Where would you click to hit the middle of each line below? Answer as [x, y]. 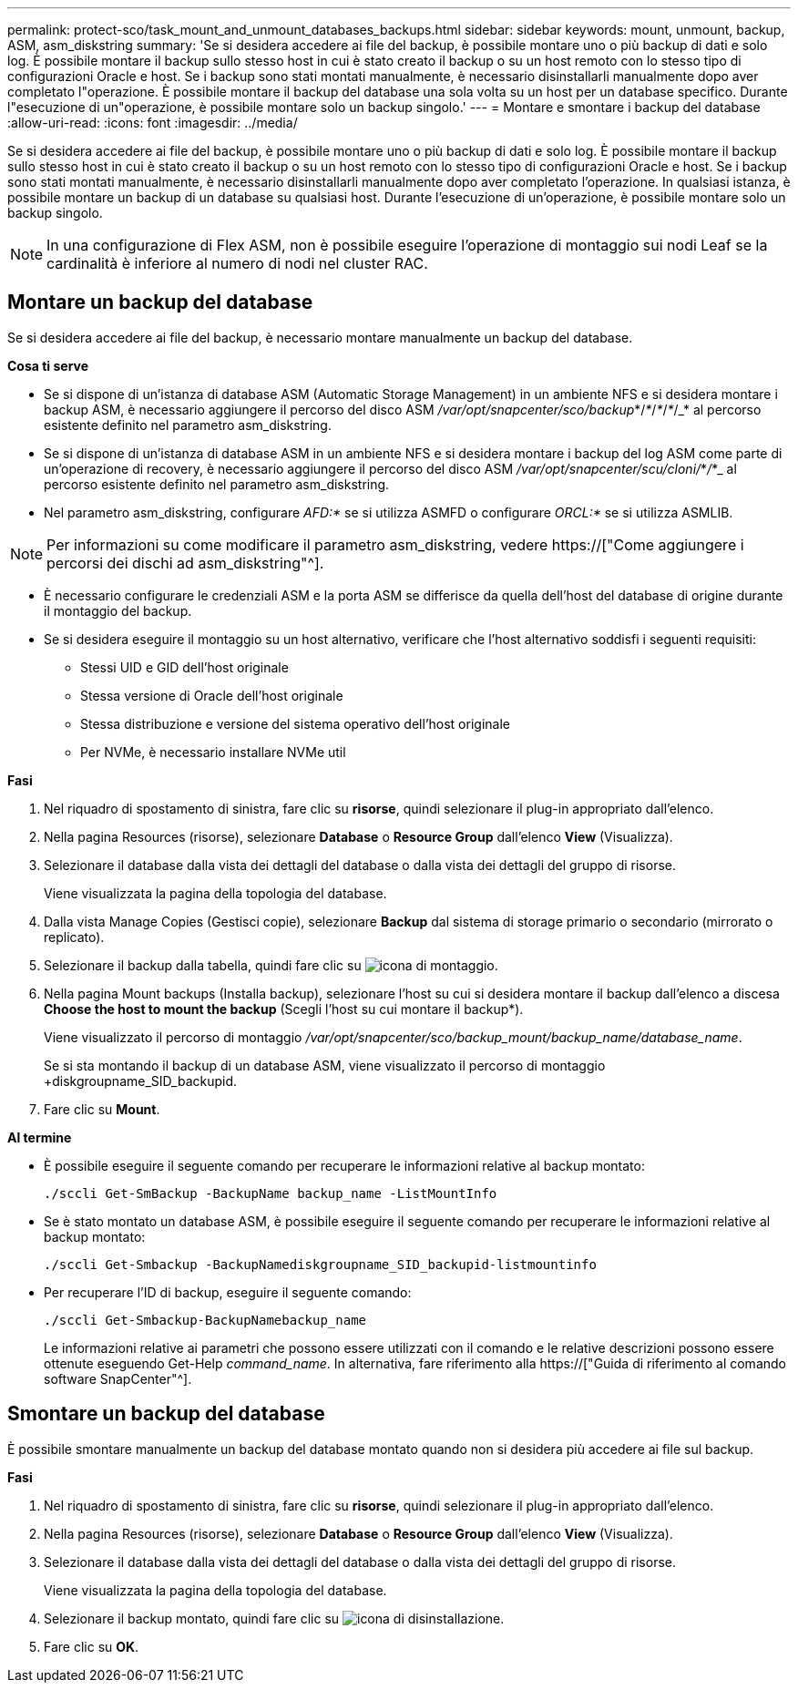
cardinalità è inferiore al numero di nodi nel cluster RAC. [237, 263]
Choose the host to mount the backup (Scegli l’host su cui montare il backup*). [284, 1009]
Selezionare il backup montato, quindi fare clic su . [274, 1618]
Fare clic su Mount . [102, 1109]
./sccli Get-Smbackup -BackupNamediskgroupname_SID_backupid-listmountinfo [320, 1264]
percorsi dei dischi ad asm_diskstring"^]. [185, 563]
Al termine [40, 1137]
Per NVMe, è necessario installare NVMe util [213, 752]
